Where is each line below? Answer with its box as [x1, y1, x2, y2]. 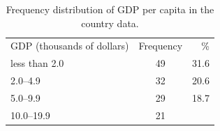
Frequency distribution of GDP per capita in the [6, 2, 214, 16]
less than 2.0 [10, 56, 64, 70]
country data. [81, 15, 139, 30]
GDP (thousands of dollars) [10, 38, 129, 53]
